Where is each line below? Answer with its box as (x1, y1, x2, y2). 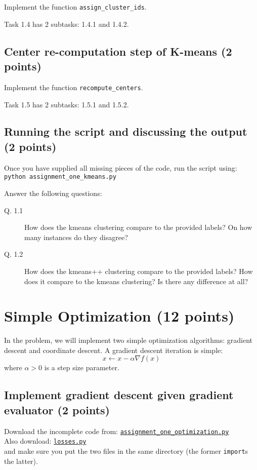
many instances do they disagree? (24, 231, 128, 242)
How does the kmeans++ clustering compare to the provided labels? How (24, 265, 253, 276)
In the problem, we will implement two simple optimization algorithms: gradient (4, 335, 253, 345)
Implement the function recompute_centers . (4, 82, 143, 92)
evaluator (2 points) (4, 402, 110, 417)
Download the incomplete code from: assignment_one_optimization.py (4, 425, 229, 436)
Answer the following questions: (4, 187, 102, 198)
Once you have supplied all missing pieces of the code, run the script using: (4, 162, 237, 173)
